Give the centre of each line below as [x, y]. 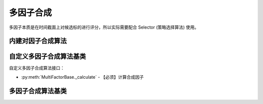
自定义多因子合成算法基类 [47, 57]
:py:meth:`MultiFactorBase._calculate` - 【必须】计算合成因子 [83, 77]
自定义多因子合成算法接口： [37, 68]
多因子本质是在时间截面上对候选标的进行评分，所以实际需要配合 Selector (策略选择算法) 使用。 [104, 27]
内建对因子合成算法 [38, 41]
